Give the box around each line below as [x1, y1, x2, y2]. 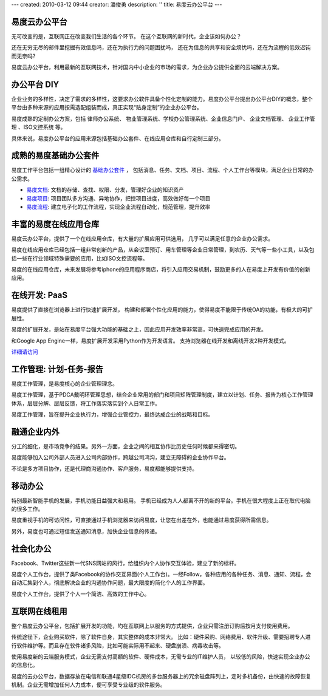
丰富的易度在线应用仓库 [11, 219, 100, 229]
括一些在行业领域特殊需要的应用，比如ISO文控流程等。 [11, 254, 148, 262]
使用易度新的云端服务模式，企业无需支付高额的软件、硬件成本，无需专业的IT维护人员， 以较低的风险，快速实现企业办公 [11, 653, 310, 660]
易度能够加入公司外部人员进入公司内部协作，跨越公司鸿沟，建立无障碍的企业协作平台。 [11, 454, 230, 461]
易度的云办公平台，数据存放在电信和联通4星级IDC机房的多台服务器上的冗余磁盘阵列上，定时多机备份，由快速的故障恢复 [11, 672, 312, 680]
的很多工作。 [11, 505, 44, 513]
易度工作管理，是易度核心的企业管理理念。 [11, 380, 118, 387]
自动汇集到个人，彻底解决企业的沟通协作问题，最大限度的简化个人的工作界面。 [11, 579, 208, 586]
